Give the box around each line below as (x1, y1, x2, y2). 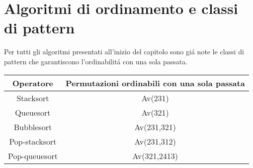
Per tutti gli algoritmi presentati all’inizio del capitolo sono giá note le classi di (4, 46, 244, 57)
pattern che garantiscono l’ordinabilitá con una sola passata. (4, 56, 188, 66)
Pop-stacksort (9, 135, 57, 147)
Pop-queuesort (8, 150, 58, 162)
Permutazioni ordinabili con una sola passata (65, 77, 245, 89)
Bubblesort (13, 121, 52, 133)
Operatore (12, 77, 53, 89)
